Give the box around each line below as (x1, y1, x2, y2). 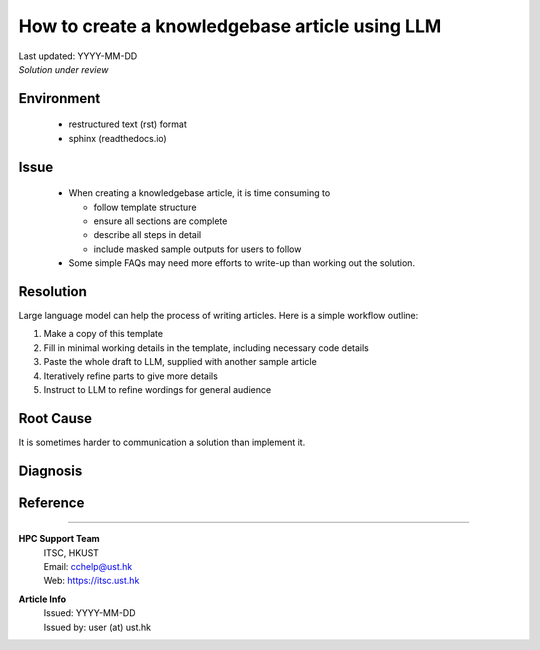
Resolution (18, 283, 87, 300)
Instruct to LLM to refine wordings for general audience (43, 383, 272, 395)
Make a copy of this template (43, 328, 164, 340)
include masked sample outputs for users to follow (93, 243, 302, 255)
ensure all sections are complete (93, 215, 228, 227)
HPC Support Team (18, 533, 100, 545)
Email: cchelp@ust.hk (43, 561, 133, 573)
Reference (18, 494, 85, 511)
